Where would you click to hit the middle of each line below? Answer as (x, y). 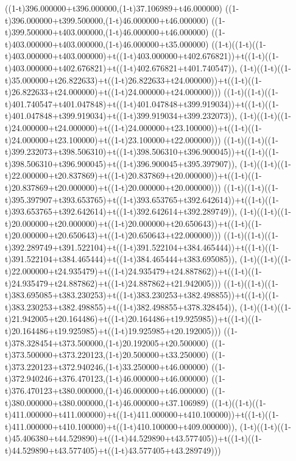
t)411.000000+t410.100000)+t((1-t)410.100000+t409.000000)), (121, 426)
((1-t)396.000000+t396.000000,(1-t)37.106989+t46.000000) (114, 8)
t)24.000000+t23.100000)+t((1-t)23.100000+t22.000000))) (113, 139)
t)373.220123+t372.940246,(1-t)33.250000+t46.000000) (107, 366)
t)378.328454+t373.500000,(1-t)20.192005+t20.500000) (107, 342)
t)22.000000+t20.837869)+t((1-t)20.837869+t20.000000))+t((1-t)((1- (133, 175)
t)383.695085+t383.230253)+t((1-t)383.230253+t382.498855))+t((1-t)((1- (142, 295)
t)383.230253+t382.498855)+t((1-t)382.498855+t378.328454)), (121, 306)
